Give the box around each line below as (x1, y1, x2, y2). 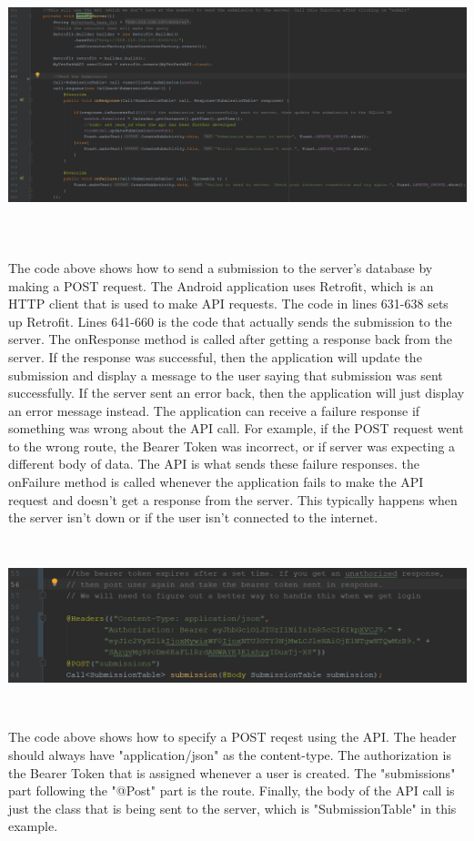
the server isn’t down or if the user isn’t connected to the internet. (8, 508, 378, 527)
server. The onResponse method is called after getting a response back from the (8, 329, 453, 349)
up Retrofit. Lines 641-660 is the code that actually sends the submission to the (8, 311, 452, 330)
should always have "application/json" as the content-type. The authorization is (8, 745, 451, 765)
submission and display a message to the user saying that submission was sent (8, 365, 443, 384)
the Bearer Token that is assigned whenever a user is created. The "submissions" (8, 763, 456, 782)
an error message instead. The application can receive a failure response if (8, 400, 420, 420)
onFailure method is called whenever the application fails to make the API (8, 472, 424, 491)
